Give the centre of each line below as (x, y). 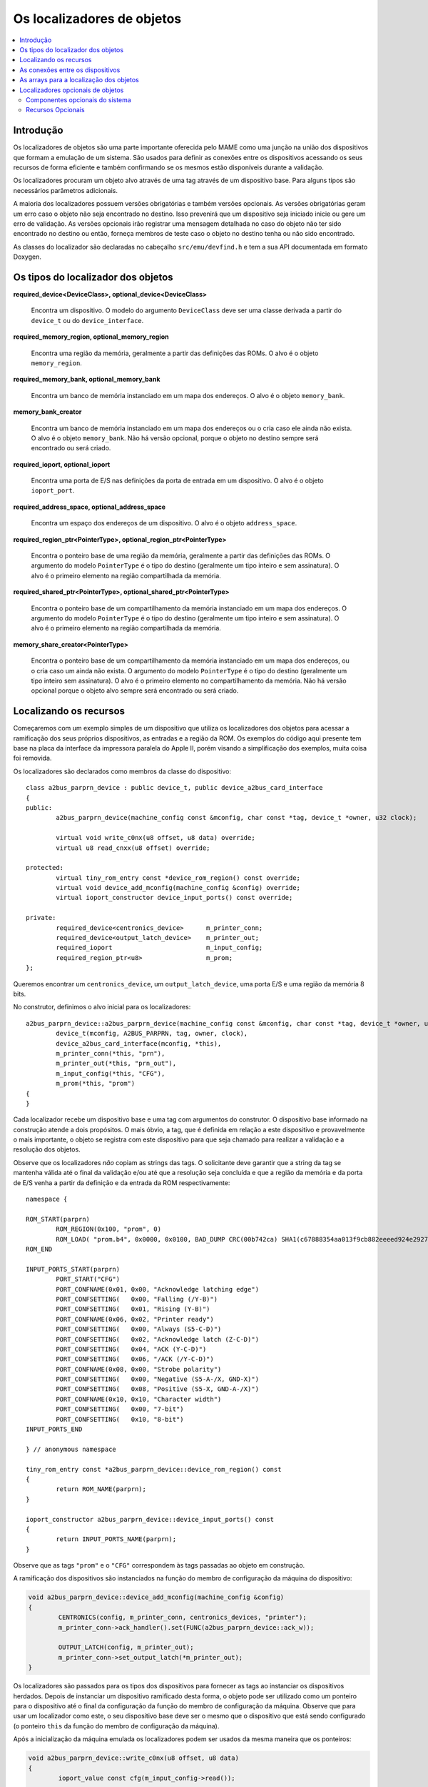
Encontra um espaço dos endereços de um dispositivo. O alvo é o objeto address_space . (164, 523)
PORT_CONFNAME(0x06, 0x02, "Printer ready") (135, 1319)
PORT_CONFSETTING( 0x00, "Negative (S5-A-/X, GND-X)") (158, 1379)
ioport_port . (53, 490)
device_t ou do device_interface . (87, 320)
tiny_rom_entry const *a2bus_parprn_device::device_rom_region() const (154, 1469)
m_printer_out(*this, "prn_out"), (116, 1064)
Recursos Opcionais (55, 110)
